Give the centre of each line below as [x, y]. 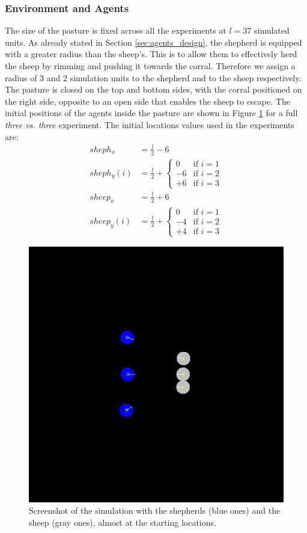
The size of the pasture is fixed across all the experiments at [116, 30]
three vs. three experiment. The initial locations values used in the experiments [150, 124]
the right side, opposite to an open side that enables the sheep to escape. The [147, 101]
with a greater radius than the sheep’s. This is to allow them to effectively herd [151, 54]
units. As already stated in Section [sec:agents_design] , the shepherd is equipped [153, 42]
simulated [272, 30]
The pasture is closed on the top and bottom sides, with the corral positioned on [153, 89]
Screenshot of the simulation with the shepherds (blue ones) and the [155, 510]
